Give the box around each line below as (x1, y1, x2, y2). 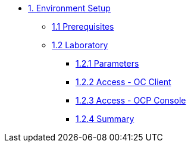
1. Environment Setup (28, 3, 111, 13)
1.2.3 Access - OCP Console (76, 95, 186, 105)
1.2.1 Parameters (76, 58, 139, 68)
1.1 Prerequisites (52, 21, 114, 32)
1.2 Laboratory (52, 40, 108, 50)
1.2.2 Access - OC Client (76, 77, 171, 87)
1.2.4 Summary (76, 114, 134, 124)
